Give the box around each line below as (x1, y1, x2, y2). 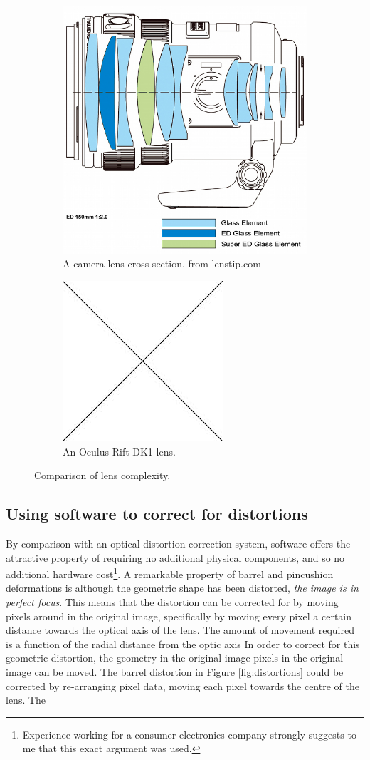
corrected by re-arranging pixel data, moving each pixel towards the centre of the (6, 678, 359, 693)
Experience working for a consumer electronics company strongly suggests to (22, 726, 356, 741)
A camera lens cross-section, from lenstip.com (63, 256, 261, 271)
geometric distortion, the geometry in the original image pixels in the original (6, 650, 344, 665)
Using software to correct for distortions (6, 503, 308, 525)
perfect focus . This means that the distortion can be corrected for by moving (6, 594, 339, 609)
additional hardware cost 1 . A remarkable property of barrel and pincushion (6, 565, 334, 581)
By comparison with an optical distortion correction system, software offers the (6, 535, 351, 550)
